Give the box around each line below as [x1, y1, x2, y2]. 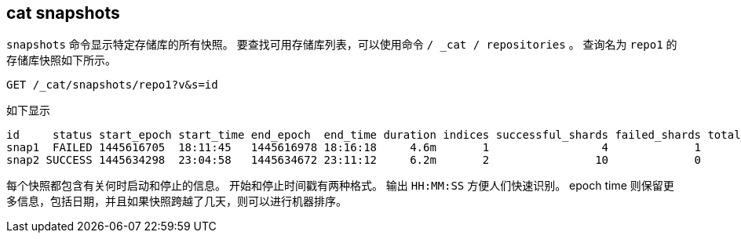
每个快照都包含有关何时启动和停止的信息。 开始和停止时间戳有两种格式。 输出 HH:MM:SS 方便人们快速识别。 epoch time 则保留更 [6, 179, 674, 193]
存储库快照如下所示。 [6, 53, 116, 67]
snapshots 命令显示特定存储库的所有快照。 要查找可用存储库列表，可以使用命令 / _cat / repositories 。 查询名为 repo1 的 [6, 38, 677, 52]
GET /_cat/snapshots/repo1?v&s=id [6, 78, 218, 92]
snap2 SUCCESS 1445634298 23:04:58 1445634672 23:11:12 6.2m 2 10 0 [6, 154, 702, 167]
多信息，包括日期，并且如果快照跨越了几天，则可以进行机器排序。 [6, 194, 347, 208]
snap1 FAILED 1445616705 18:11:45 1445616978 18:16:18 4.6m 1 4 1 [6, 141, 702, 154]
